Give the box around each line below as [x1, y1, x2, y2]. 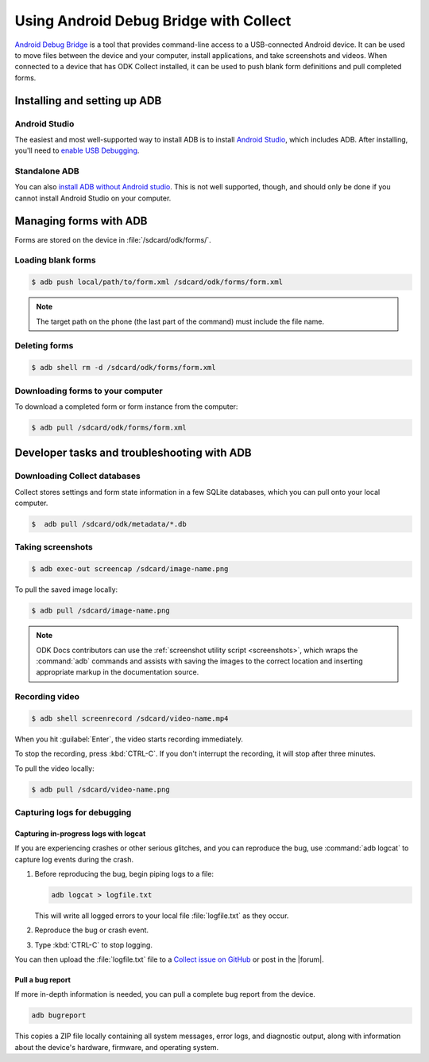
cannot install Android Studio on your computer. [14, 193, 172, 203]
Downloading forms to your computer [14, 385, 163, 396]
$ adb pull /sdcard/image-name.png [31, 606, 170, 616]
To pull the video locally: [14, 764, 95, 773]
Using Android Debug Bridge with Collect [14, 12, 292, 29]
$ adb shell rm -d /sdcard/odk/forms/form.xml [31, 363, 216, 372]
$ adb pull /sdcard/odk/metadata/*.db [31, 519, 187, 529]
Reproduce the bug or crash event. [34, 925, 149, 935]
